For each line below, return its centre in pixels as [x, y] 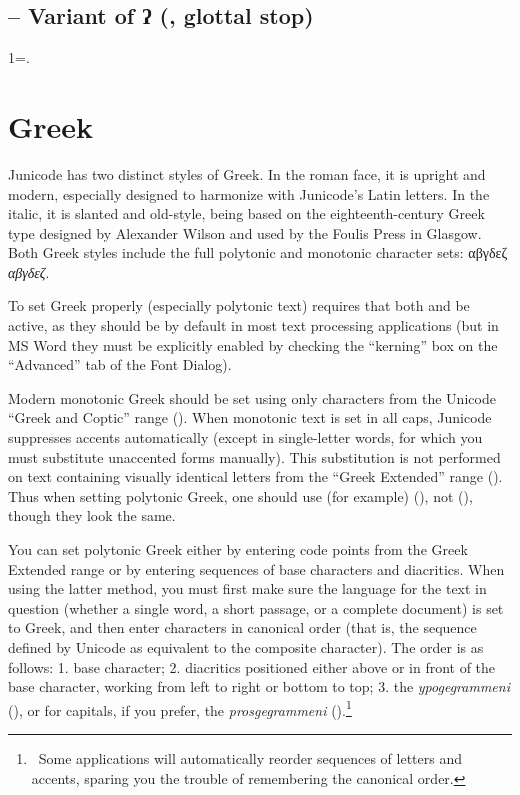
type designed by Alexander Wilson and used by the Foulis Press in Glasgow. [245, 232]
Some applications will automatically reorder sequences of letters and [250, 758]
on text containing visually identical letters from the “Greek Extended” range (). [255, 476]
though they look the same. [92, 515]
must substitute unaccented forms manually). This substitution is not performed [254, 456]
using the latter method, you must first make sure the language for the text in [247, 588]
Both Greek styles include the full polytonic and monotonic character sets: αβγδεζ [258, 252]
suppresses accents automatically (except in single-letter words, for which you [245, 437]
